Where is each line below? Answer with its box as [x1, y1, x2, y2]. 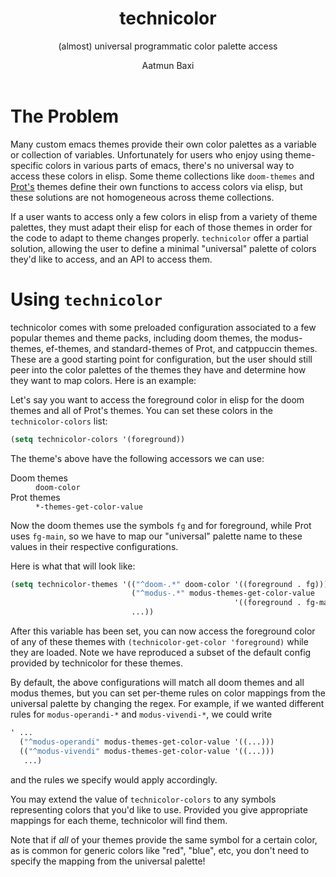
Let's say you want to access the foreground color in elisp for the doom [10, 393, 305, 406]
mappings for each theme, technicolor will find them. [10, 814, 228, 826]
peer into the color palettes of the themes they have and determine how [10, 363, 307, 376]
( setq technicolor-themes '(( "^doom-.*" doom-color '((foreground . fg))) [10, 579, 329, 589]
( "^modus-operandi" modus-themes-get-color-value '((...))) [19, 737, 275, 747]
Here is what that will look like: [10, 560, 136, 572]
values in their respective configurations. [10, 540, 179, 552]
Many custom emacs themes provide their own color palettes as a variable [10, 138, 318, 150]
